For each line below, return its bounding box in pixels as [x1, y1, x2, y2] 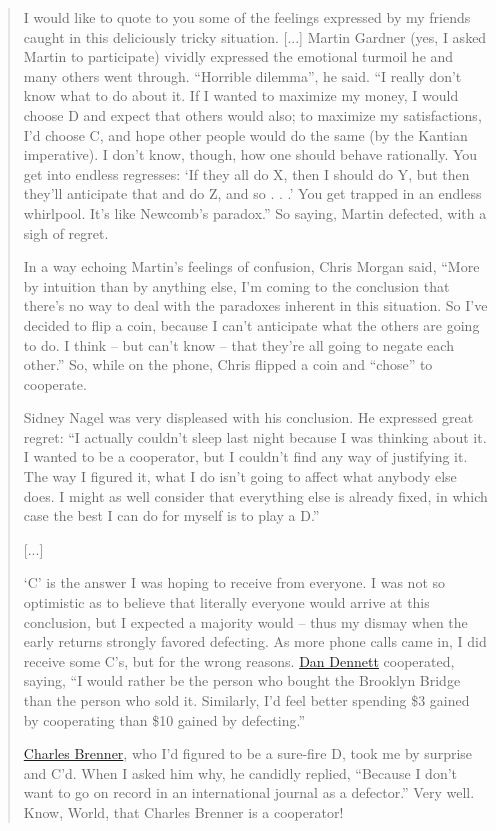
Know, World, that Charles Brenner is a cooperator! [23, 801, 344, 822]
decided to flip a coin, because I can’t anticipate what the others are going [23, 314, 480, 335]
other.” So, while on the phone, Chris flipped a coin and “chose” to [23, 354, 433, 375]
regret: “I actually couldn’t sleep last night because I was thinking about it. [23, 426, 487, 447]
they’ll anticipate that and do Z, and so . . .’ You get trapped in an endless [23, 183, 482, 204]
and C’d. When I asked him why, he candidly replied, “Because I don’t [23, 762, 458, 783]
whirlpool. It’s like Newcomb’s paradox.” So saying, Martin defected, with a [23, 202, 487, 223]
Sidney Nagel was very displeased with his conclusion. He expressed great [23, 407, 474, 428]
